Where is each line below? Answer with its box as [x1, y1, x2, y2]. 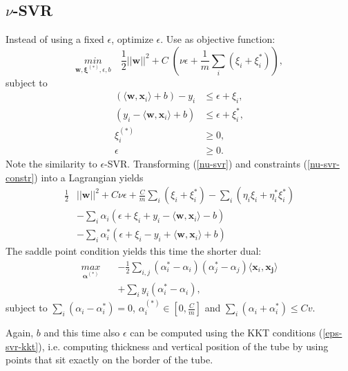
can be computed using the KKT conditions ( [130, 325, 323, 340]
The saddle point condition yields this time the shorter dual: [6, 244, 262, 258]
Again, [6, 325, 34, 340]
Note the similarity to [6, 156, 97, 171]
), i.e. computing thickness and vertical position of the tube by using [38, 338, 329, 353]
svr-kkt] [6, 338, 39, 353]
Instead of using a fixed [6, 32, 104, 46]
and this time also [43, 325, 120, 340]
